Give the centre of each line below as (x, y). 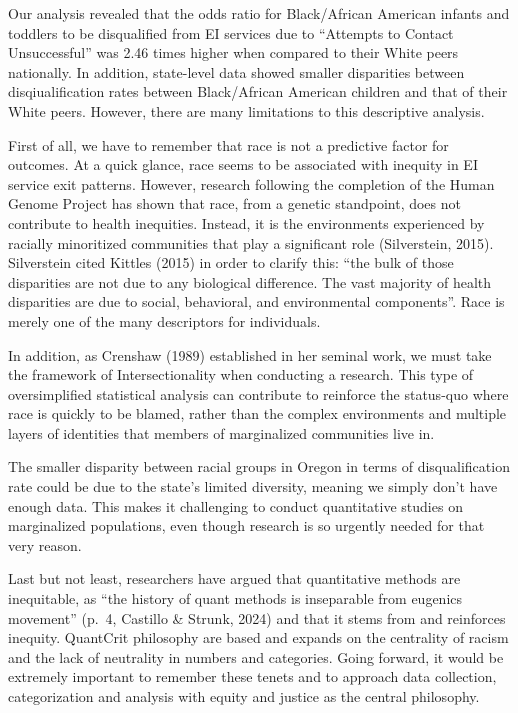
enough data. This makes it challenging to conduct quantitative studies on (235, 505)
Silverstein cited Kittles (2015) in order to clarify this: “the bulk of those (231, 262)
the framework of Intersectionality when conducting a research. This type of (241, 374)
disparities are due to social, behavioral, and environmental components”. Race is (256, 301)
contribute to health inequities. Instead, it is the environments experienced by (246, 222)
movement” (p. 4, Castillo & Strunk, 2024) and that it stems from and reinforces (257, 617)
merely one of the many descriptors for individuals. (164, 320)
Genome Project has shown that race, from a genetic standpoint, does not (234, 203)
